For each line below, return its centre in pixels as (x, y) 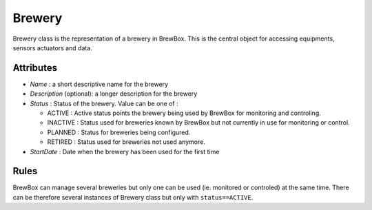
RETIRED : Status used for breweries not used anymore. (126, 142)
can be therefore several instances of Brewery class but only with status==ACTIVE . (133, 197)
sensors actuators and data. (52, 48)
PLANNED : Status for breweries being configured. (119, 132)
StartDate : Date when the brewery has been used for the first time (125, 151)
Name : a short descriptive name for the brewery (99, 84)
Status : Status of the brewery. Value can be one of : (104, 103)
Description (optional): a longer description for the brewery (114, 94)
